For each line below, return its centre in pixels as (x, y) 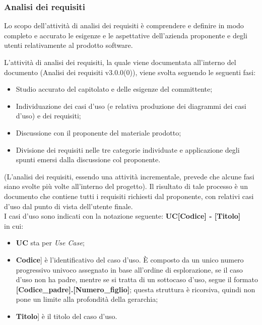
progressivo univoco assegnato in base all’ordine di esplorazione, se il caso (129, 269)
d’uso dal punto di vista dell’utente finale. (69, 206)
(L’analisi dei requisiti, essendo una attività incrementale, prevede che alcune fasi (129, 176)
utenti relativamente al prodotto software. (69, 45)
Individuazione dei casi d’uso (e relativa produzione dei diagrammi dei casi (131, 106)
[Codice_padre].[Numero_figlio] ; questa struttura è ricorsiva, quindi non (136, 289)
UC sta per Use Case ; (50, 243)
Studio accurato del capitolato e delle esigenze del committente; (114, 89)
